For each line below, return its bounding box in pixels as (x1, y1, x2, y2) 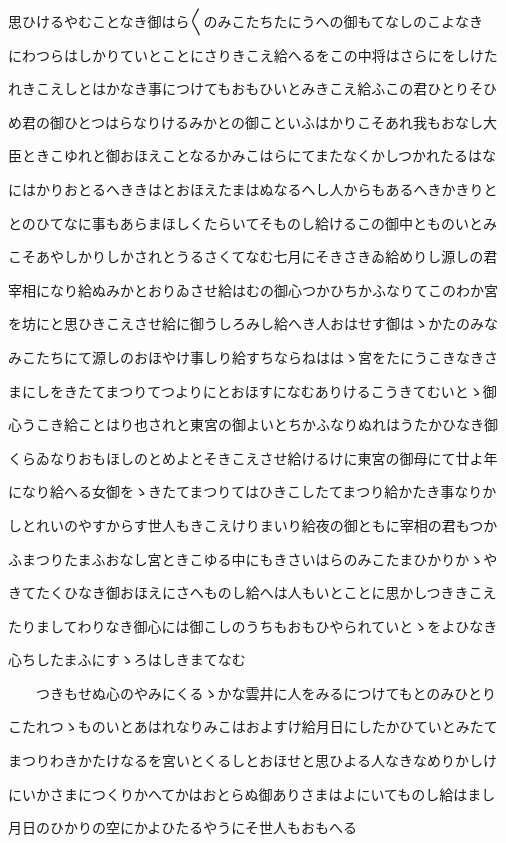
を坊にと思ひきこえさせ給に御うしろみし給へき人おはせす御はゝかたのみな (8, 313, 498, 334)
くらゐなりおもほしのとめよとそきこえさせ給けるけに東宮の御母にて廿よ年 (8, 447, 498, 468)
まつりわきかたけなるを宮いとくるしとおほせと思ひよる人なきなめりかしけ (8, 750, 497, 771)
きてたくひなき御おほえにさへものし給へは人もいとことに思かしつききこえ (8, 582, 497, 603)
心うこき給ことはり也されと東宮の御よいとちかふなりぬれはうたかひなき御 (8, 414, 498, 435)
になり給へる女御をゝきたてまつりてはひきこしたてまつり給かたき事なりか (8, 481, 497, 502)
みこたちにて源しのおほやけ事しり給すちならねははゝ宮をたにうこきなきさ (8, 346, 498, 367)
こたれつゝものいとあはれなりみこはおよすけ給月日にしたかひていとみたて (8, 716, 498, 737)
